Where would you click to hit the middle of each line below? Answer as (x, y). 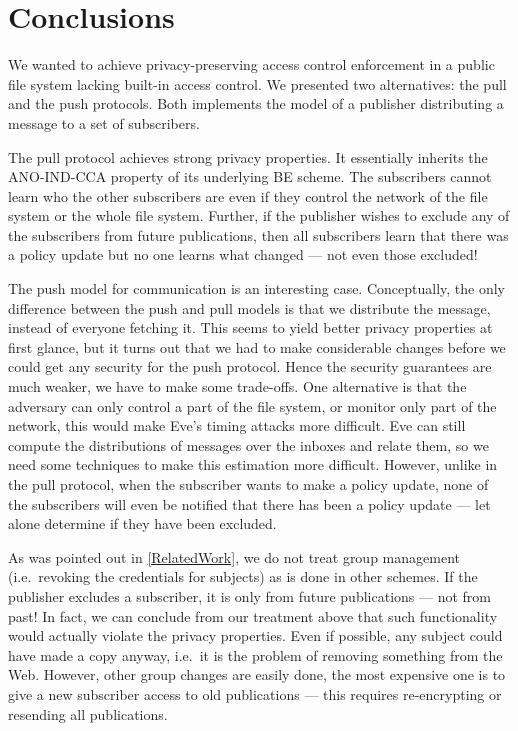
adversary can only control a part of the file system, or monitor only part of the (252, 405)
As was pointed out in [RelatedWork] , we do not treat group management (234, 556)
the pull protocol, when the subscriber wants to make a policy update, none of (248, 484)
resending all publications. (88, 713)
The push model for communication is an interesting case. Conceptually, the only (256, 288)
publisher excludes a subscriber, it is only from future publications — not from (249, 595)
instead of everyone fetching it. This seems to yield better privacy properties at (250, 327)
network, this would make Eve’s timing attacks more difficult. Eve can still (237, 425)
